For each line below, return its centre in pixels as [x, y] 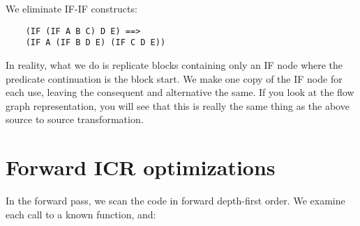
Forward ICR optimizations [141, 167]
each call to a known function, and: [81, 214]
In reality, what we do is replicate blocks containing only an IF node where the [174, 64]
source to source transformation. [75, 119]
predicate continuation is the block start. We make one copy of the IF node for [174, 78]
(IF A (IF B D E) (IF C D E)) [96, 43]
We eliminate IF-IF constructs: [72, 8]
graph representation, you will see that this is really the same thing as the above [178, 105]
